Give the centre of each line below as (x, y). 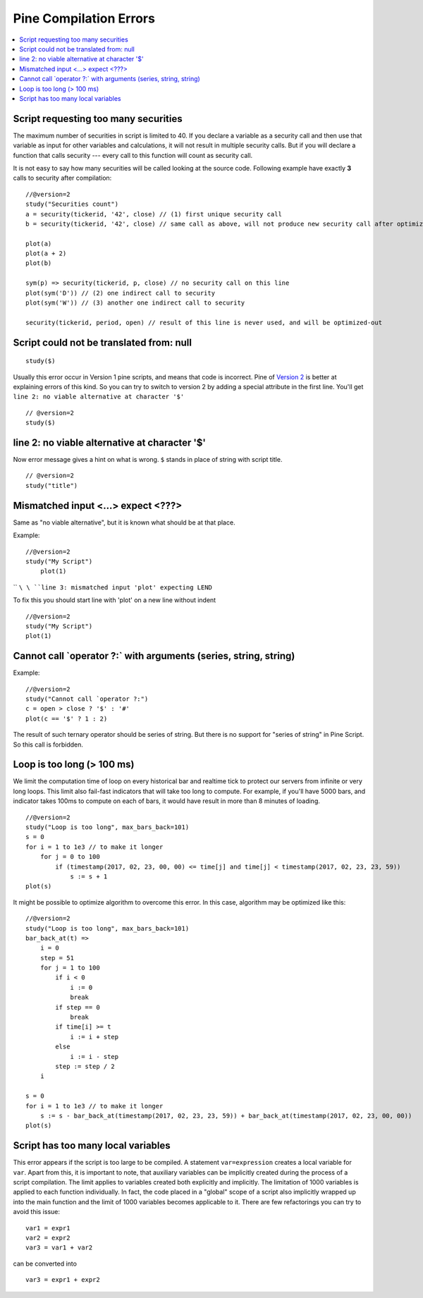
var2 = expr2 (48, 1238)
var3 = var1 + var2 (59, 1248)
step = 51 (57, 958)
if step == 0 (78, 1007)
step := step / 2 (85, 1066)
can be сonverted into (45, 1263)
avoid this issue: (36, 1212)
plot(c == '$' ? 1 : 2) (67, 718)
